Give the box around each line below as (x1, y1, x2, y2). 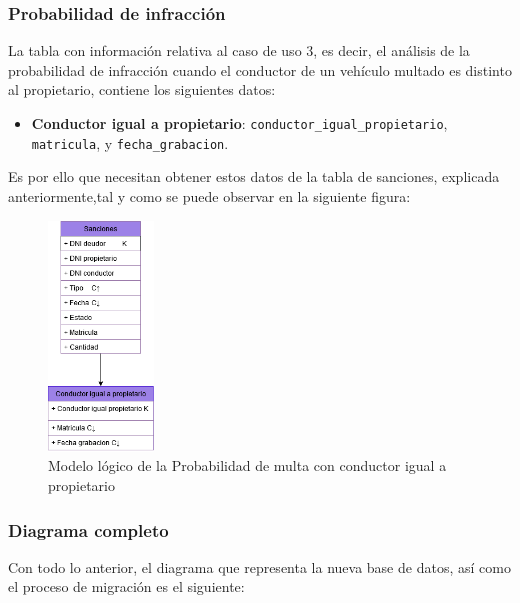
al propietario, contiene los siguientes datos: (8, 79, 276, 100)
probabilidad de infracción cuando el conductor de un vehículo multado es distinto (8, 59, 512, 80)
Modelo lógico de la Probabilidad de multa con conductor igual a (48, 455, 447, 476)
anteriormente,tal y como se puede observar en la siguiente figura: (8, 185, 411, 206)
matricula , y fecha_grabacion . (31, 132, 229, 153)
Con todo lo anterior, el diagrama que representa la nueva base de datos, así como (8, 556, 511, 577)
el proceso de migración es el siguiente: (8, 576, 245, 597)
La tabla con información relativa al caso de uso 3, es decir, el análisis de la (8, 40, 470, 61)
